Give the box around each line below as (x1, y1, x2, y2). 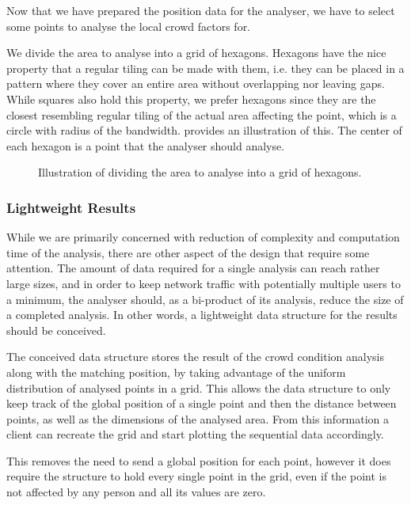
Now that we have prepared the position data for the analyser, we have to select (6, 2, 395, 18)
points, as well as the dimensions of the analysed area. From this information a (6, 410, 390, 427)
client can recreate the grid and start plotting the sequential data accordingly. (6, 426, 384, 442)
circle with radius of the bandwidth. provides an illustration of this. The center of (6, 122, 402, 139)
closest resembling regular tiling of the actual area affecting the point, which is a (6, 106, 397, 123)
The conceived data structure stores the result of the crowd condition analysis (6, 348, 385, 365)
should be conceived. (6, 321, 106, 338)
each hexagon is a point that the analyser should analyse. (6, 137, 285, 154)
